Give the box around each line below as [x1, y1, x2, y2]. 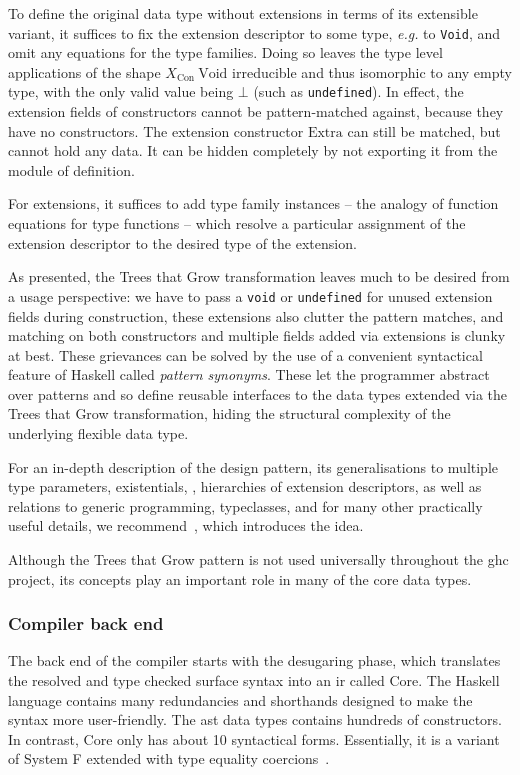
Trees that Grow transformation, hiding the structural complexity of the [8, 403, 451, 424]
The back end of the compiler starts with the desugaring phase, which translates [8, 650, 501, 671]
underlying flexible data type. [8, 423, 189, 444]
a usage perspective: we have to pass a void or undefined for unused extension [8, 285, 493, 306]
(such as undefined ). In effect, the [253, 81, 464, 102]
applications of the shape [8, 61, 161, 82]
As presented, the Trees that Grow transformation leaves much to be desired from [8, 266, 510, 287]
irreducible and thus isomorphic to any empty [232, 61, 512, 82]
